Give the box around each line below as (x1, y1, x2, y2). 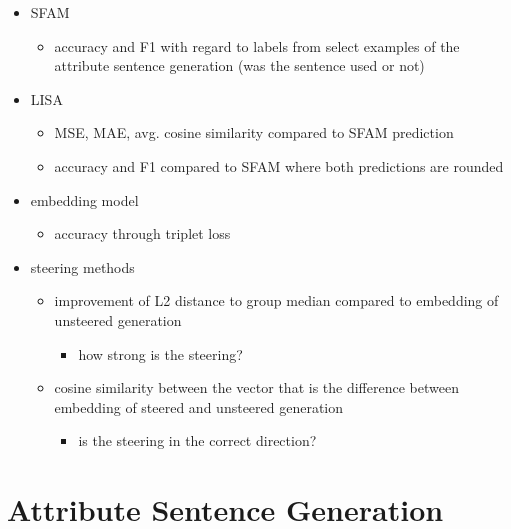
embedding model (30, 189, 139, 210)
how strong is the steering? (78, 343, 243, 364)
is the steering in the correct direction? (78, 430, 317, 451)
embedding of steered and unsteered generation (54, 396, 344, 417)
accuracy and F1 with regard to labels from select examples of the (54, 35, 460, 56)
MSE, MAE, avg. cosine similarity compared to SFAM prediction (54, 122, 454, 143)
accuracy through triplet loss (54, 223, 231, 244)
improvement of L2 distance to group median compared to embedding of (54, 290, 499, 311)
